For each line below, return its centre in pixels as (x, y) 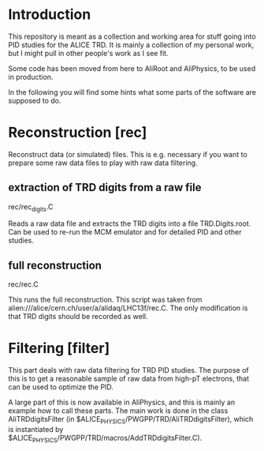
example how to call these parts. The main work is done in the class (118, 411)
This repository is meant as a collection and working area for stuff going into (132, 36)
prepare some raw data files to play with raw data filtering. (103, 163)
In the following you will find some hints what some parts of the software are (132, 92)
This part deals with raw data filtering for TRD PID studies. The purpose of (129, 370)
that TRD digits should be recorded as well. (78, 317)
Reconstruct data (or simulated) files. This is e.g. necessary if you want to (128, 154)
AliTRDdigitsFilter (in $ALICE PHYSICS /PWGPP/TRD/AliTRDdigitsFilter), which (131, 420)
